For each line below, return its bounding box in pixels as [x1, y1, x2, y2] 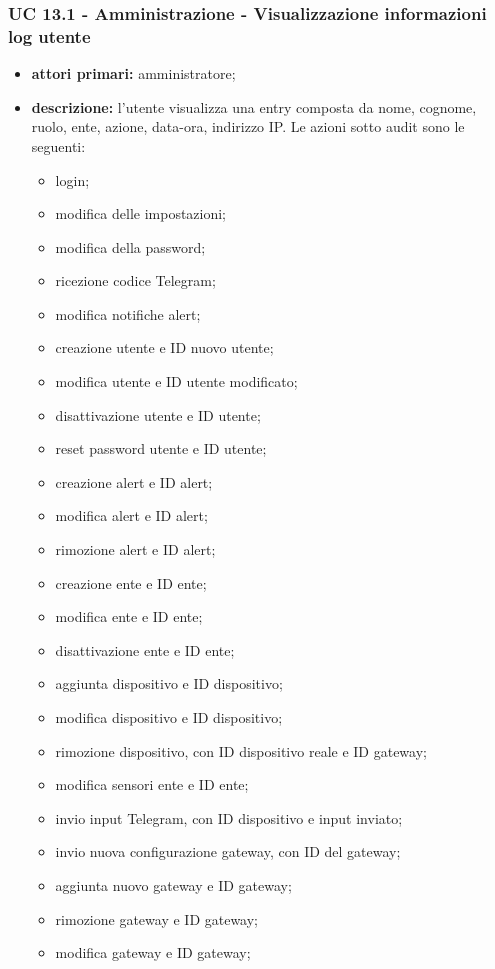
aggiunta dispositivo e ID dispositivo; [55, 673, 283, 694]
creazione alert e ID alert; [55, 471, 213, 492]
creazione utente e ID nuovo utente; [55, 337, 274, 358]
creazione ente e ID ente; [55, 572, 207, 593]
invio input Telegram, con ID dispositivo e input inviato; [55, 807, 403, 828]
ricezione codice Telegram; [55, 270, 216, 291]
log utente [8, 23, 91, 48]
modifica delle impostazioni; [55, 203, 227, 224]
